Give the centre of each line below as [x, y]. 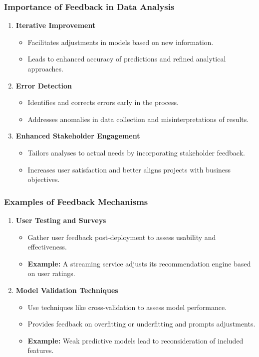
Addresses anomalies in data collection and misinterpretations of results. [138, 119]
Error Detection [44, 85]
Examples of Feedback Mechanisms [76, 201]
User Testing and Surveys [61, 220]
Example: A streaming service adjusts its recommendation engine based [139, 263]
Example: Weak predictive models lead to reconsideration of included [135, 340]
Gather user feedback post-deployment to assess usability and [122, 237]
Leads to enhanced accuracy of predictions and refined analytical [127, 59]
